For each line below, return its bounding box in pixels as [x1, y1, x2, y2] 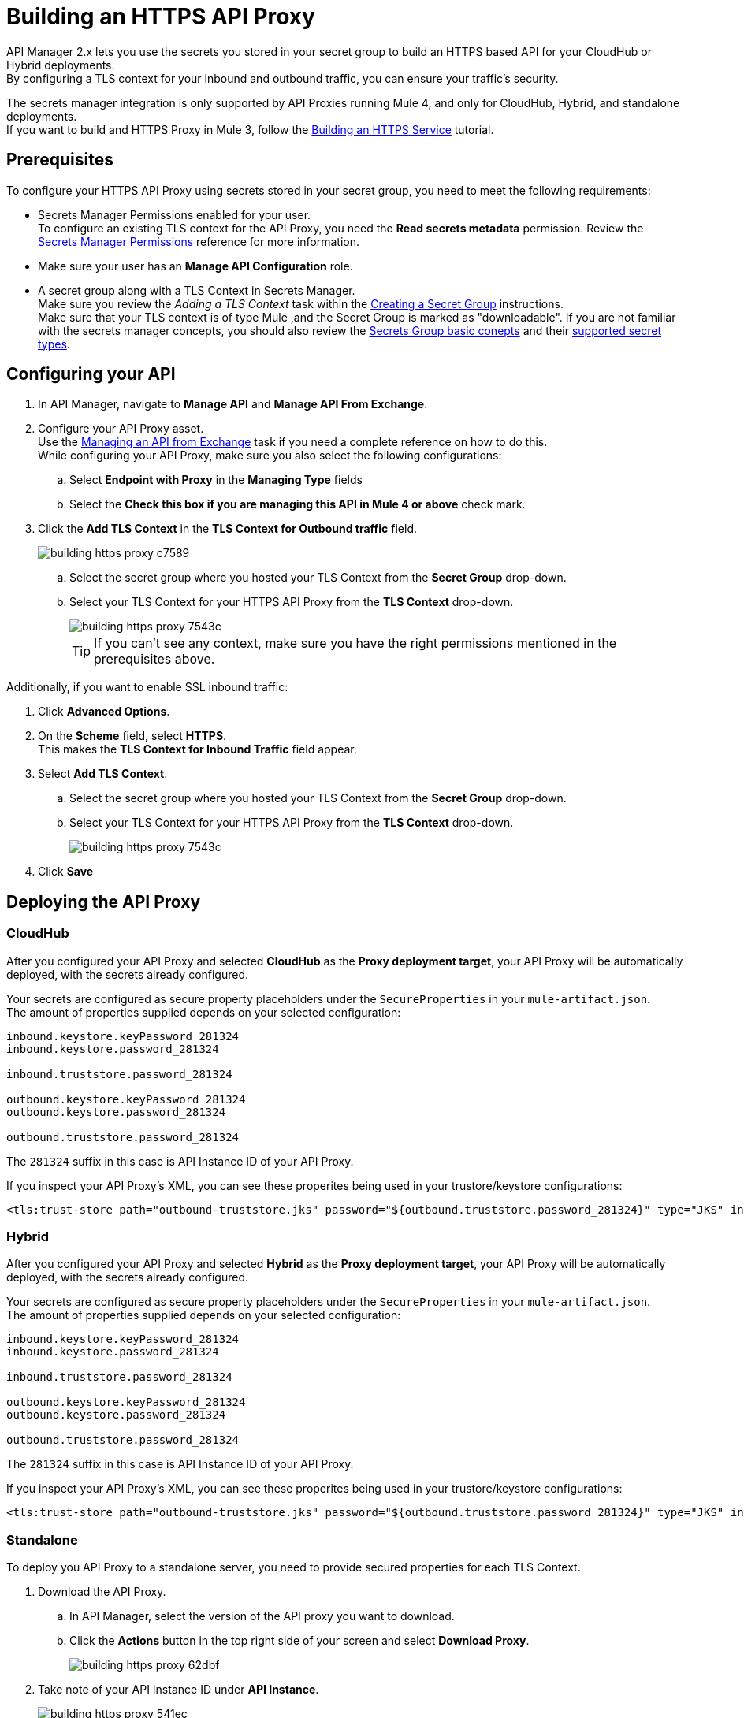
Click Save [38, 865, 94, 879]
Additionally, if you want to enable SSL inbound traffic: [6, 680, 288, 694]
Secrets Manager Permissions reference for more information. [38, 234, 360, 248]
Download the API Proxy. [38, 1585, 166, 1599]
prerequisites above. [94, 651, 215, 667]
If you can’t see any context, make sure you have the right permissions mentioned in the [94, 635, 617, 652]
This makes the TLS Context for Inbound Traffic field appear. [38, 742, 357, 757]
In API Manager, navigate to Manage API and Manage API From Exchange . [38, 397, 428, 411]
